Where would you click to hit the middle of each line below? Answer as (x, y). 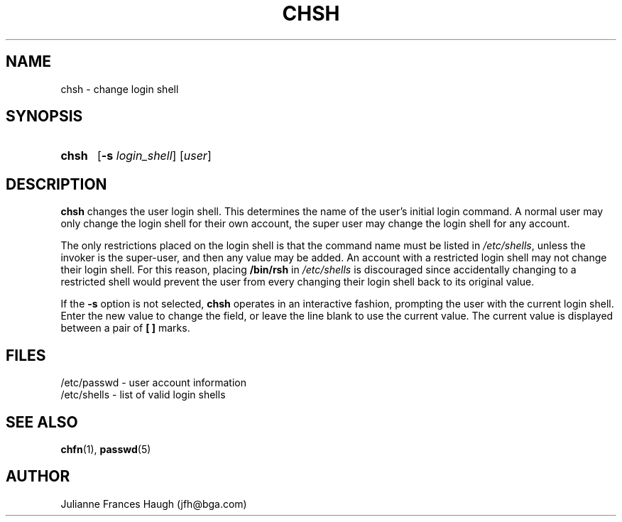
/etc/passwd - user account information (153, 383)
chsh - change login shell (120, 89)
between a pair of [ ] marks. (125, 328)
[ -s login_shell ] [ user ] (154, 156)
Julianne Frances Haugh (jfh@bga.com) (154, 504)
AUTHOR (38, 477)
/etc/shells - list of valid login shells (143, 395)
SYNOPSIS (44, 116)
